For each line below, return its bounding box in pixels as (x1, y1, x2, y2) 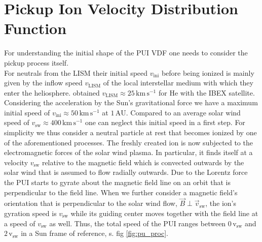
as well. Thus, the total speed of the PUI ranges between (49, 218, 226, 228)
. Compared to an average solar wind (126, 107, 241, 117)
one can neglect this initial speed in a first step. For (85, 117, 245, 128)
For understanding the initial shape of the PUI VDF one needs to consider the (4, 47, 248, 58)
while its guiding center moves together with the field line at (70, 208, 258, 219)
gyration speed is (4, 208, 57, 219)
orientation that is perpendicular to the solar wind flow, (4, 198, 177, 208)
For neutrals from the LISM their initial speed (4, 67, 148, 78)
